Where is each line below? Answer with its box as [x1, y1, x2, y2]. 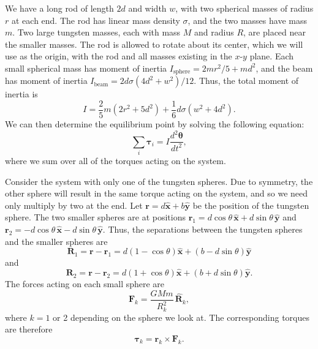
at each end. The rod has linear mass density [11, 13, 180, 26]
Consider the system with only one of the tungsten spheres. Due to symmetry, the [5, 174, 313, 187]
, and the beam [256, 61, 313, 74]
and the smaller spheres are [5, 235, 108, 247]
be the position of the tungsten [192, 198, 309, 211]
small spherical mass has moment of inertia [5, 61, 167, 74]
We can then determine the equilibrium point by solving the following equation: [5, 118, 305, 130]
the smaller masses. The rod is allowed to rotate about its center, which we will [5, 37, 303, 50]
